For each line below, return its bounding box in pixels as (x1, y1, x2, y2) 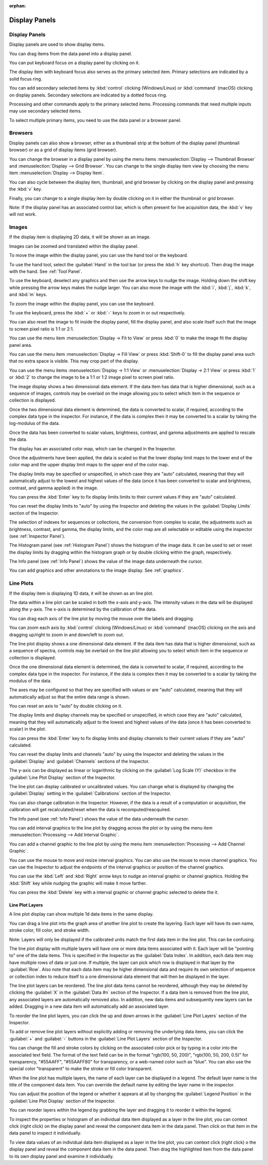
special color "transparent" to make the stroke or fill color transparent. (9, 1065, 153, 1072)
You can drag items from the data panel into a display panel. (9, 50, 133, 57)
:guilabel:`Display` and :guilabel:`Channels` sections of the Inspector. (9, 758, 150, 764)
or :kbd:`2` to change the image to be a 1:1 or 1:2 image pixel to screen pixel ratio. (9, 374, 175, 380)
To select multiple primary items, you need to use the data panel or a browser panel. (9, 117, 182, 123)
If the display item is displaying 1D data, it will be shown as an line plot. (9, 590, 154, 596)
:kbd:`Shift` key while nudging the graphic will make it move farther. (9, 880, 147, 886)
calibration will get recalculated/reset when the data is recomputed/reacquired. (9, 807, 171, 813)
